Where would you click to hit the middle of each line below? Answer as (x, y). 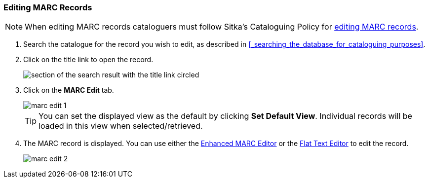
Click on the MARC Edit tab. (69, 90)
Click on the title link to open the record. (88, 60)
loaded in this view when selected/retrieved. (121, 126)
